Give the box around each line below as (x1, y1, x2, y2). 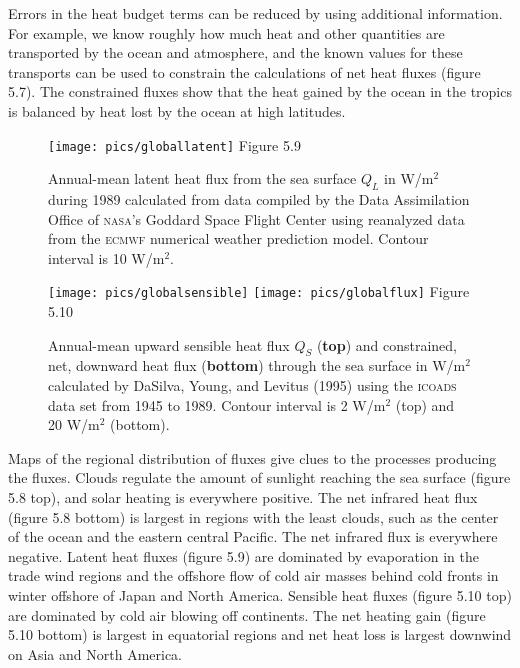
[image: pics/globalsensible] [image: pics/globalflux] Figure (48, 281, 470, 302)
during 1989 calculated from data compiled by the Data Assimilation (48, 189, 470, 210)
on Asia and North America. (8, 643, 182, 664)
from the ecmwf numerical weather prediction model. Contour (48, 228, 429, 249)
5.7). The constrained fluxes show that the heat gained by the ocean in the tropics (8, 81, 512, 102)
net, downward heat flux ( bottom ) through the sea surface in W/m (48, 355, 466, 376)
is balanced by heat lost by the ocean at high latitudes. (8, 100, 346, 121)
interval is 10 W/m (48, 247, 165, 268)
